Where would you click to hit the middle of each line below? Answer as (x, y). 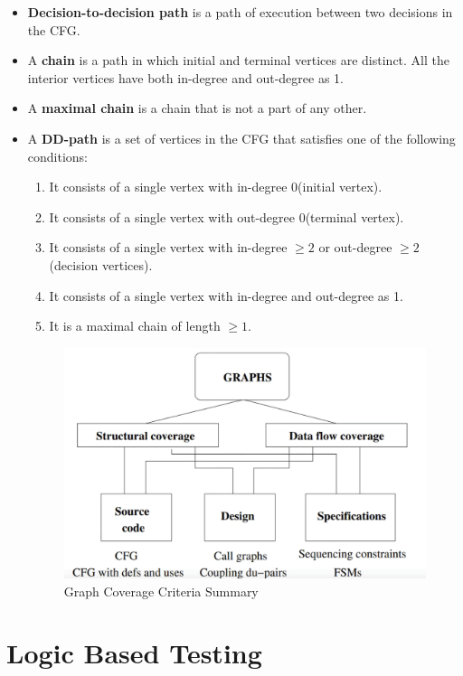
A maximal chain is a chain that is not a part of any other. (197, 108)
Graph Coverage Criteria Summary (161, 591)
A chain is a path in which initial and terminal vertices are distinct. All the (238, 60)
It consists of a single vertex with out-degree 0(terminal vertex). (227, 216)
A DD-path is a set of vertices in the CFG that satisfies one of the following (241, 138)
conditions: (58, 156)
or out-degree (355, 247)
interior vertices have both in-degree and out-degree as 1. (185, 77)
